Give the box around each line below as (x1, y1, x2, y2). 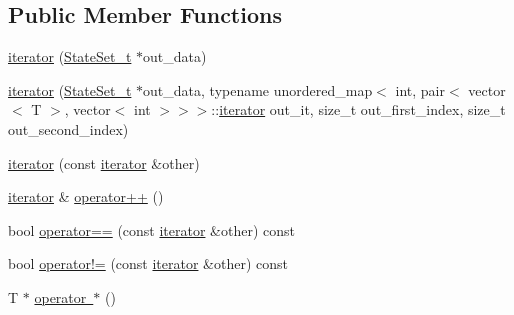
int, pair (395, 79, 446, 100)
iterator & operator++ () (8, 186, 164, 207)
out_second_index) (8, 118, 129, 139)
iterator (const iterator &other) (8, 152, 200, 173)
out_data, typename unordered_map (143, 79, 373, 100)
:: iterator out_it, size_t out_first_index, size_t (211, 99, 506, 120)
